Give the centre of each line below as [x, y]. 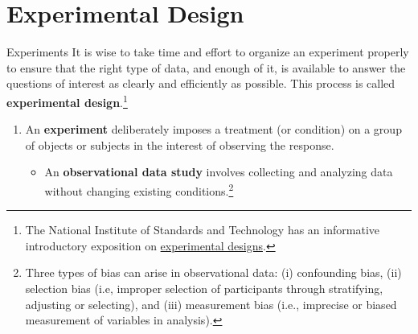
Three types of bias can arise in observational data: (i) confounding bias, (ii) [213, 272]
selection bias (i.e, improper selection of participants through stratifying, [204, 288]
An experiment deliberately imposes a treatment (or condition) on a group [213, 129]
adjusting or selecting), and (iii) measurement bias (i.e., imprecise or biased [211, 304]
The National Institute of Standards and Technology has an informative [202, 230]
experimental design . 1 [67, 101]
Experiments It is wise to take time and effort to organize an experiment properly [208, 52]
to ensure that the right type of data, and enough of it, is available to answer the [206, 67]
